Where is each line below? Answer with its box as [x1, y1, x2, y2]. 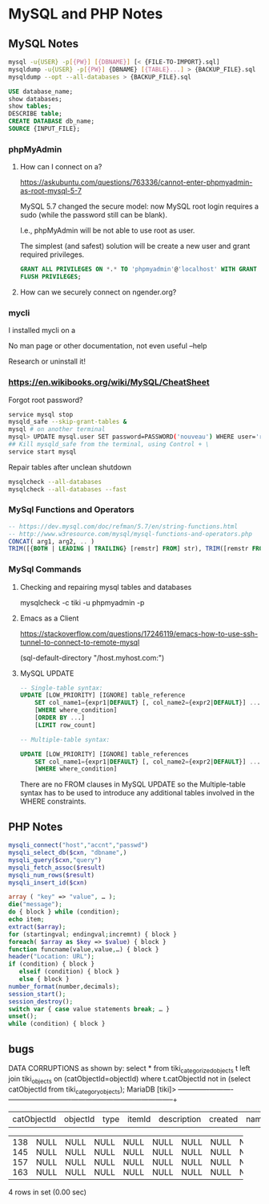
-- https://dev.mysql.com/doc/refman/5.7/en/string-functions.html [8, 523, 239, 531]
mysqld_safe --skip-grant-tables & [8, 418, 127, 426]
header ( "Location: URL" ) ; [8, 953, 94, 961]
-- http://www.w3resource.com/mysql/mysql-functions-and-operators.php [8, 530, 252, 538]
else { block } [18, 975, 70, 983]
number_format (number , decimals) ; [8, 982, 120, 990]
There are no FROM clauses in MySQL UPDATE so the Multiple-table [19, 779, 246, 789]
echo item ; [8, 916, 45, 924]
